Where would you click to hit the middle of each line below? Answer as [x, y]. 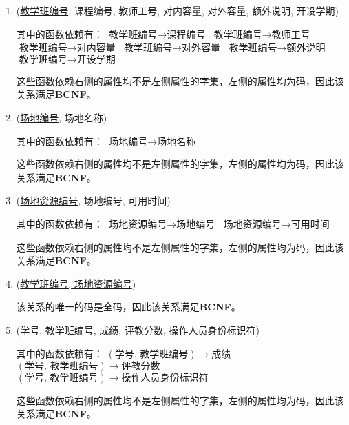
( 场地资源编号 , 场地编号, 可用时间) [93, 200]
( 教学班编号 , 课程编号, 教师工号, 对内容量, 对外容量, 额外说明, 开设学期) [178, 10]
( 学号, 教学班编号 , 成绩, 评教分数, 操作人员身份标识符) [138, 329]
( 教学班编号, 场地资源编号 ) [76, 283]
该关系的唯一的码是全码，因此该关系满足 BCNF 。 [128, 307]
